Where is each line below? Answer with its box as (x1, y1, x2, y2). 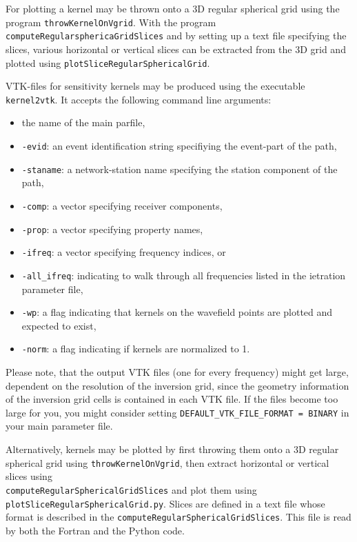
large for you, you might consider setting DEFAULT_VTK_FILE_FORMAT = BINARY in (6, 405, 349, 419)
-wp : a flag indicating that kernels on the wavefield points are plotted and (21, 305, 333, 319)
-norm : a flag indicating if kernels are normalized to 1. (21, 341, 250, 356)
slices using (6, 469, 52, 483)
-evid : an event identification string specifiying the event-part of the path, (21, 139, 337, 152)
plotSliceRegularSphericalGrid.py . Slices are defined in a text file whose (6, 496, 325, 510)
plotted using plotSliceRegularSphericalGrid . (6, 55, 210, 70)
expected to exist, (21, 318, 96, 332)
